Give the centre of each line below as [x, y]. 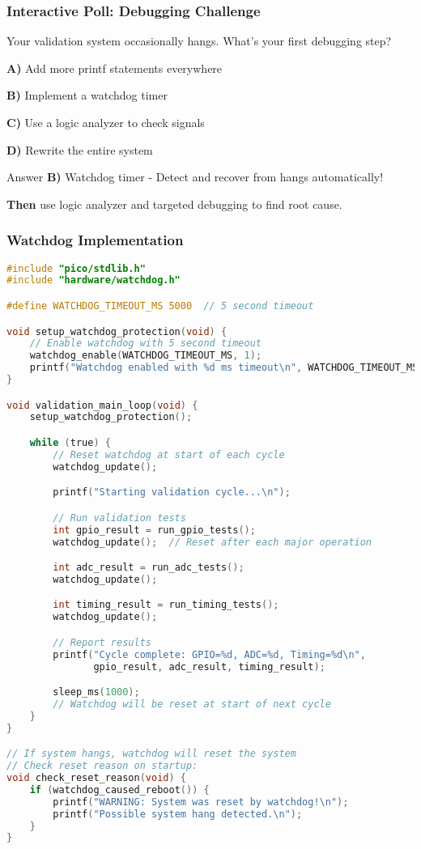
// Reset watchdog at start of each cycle [169, 454]
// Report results [102, 642]
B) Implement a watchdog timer [87, 95]
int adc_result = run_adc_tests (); [149, 568]
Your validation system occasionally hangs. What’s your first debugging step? [199, 41]
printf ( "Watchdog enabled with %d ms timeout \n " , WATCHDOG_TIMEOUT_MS [224, 368]
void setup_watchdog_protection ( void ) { [117, 331]
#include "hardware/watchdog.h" [94, 280]
